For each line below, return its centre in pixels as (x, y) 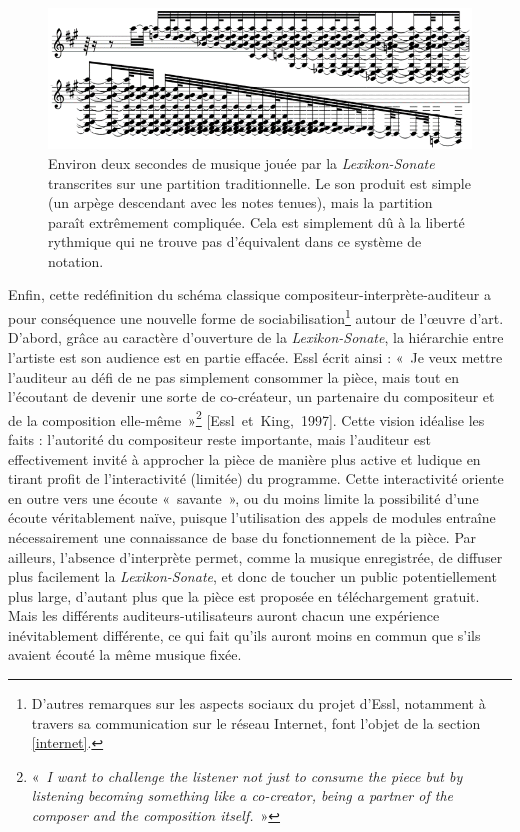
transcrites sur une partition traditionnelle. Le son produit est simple (259, 182)
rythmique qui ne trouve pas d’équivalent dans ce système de (235, 241)
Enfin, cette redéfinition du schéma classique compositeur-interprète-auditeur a (249, 294)
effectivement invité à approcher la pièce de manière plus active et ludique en (244, 458)
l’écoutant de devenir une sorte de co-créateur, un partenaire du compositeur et (251, 396)
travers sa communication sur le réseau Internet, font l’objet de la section (256, 722)
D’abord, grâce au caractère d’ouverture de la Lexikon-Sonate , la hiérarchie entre (256, 337)
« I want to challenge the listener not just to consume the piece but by (247, 775)
